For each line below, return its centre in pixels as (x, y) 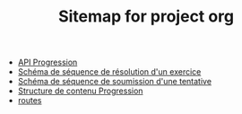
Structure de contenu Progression (80, 91)
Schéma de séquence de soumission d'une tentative (115, 82)
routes (30, 101)
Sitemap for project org (146, 17)
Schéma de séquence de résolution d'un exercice (109, 72)
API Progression (48, 62)
